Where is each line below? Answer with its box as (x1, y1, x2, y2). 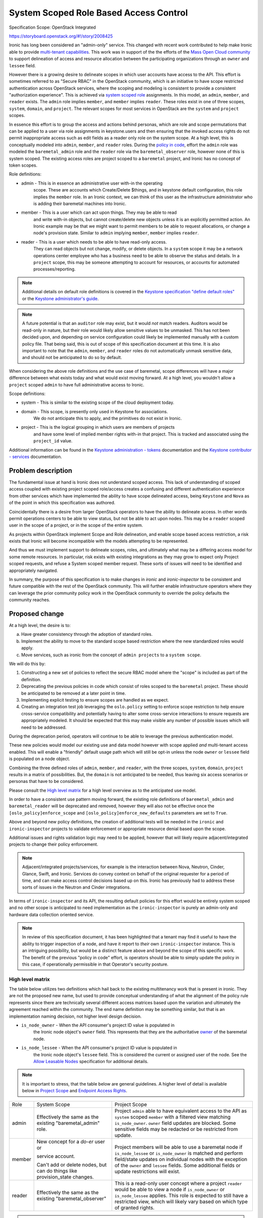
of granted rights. (114, 1204, 155, 1211)
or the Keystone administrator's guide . (22, 295, 99, 302)
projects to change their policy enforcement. (9, 841, 98, 847)
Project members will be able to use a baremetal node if (114, 1143, 243, 1150)
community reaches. (9, 597, 51, 603)
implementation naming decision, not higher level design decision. (9, 1013, 142, 1019)
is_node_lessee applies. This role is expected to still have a (114, 1192, 248, 1199)
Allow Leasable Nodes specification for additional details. (33, 1058, 149, 1064)
